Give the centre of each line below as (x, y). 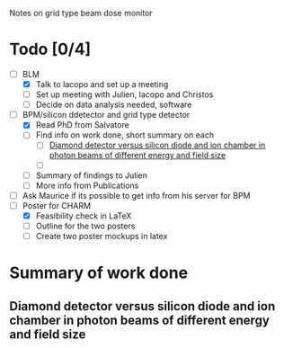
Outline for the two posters (85, 226)
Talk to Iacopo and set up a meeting (102, 84)
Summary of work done (99, 273)
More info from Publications (87, 185)
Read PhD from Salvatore (83, 125)
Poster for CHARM (57, 205)
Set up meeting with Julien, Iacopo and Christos (124, 94)
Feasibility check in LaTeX (84, 216)
